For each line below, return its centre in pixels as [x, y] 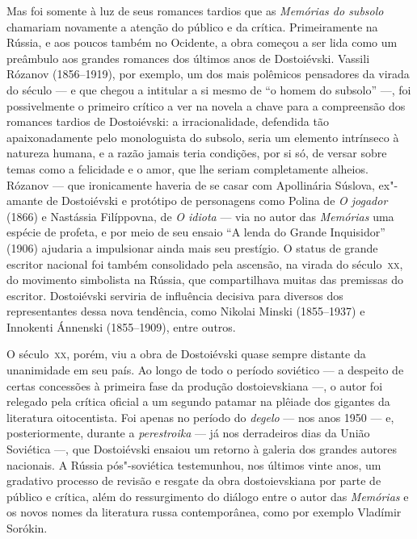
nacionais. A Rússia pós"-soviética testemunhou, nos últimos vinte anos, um [194, 464]
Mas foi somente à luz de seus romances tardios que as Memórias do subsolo [195, 10]
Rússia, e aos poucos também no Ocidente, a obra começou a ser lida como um [202, 42]
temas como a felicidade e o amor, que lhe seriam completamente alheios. [187, 168]
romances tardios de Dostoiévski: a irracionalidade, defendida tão [168, 121]
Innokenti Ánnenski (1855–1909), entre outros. [121, 326]
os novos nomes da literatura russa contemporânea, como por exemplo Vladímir [204, 512]
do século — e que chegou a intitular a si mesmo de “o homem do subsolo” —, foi [209, 89]
